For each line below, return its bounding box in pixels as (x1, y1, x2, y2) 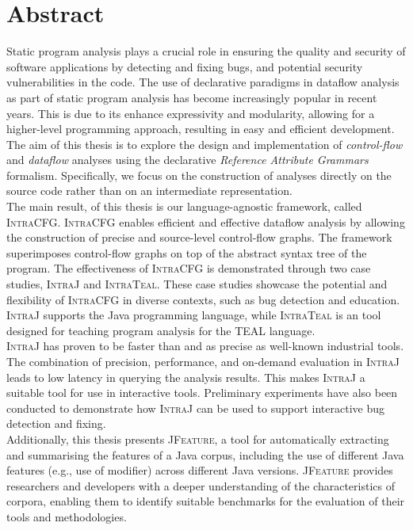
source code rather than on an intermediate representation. (6, 182, 293, 199)
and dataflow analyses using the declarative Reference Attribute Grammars (6, 151, 369, 168)
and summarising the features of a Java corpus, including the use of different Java (6, 446, 404, 463)
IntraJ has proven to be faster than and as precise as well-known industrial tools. (6, 337, 404, 354)
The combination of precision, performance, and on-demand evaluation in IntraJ (6, 353, 400, 369)
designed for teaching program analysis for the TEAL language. (6, 322, 315, 338)
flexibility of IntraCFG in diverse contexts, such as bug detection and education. (6, 291, 400, 307)
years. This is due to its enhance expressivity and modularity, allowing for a (6, 105, 375, 121)
